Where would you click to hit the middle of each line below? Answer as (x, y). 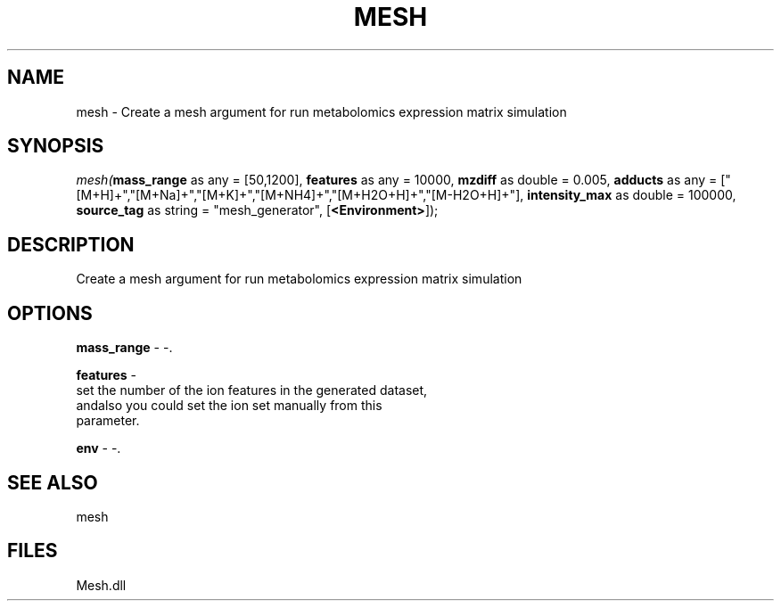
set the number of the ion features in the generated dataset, (252, 390)
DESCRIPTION (71, 244)
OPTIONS (50, 313)
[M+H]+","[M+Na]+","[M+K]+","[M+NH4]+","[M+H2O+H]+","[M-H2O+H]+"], (300, 195)
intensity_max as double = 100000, (632, 195)
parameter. (108, 421)
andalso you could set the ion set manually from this (229, 406)
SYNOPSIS (56, 146)
